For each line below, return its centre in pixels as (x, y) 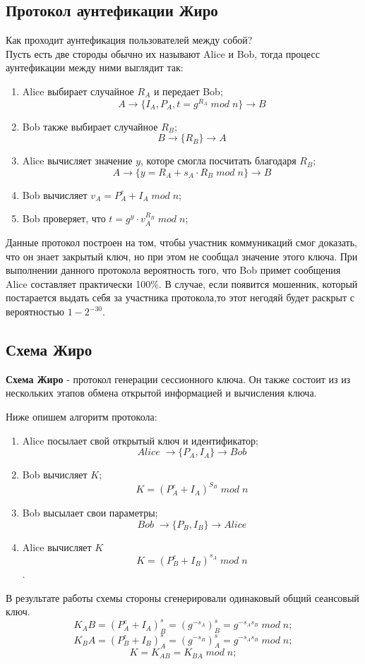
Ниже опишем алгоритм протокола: (82, 416)
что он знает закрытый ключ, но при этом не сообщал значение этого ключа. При (182, 256)
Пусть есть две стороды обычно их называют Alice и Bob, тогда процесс (163, 53)
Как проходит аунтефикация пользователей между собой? (129, 40)
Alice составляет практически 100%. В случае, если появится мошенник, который (182, 283)
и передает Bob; (188, 91)
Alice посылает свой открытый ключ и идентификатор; (140, 440)
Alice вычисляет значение (77, 161)
